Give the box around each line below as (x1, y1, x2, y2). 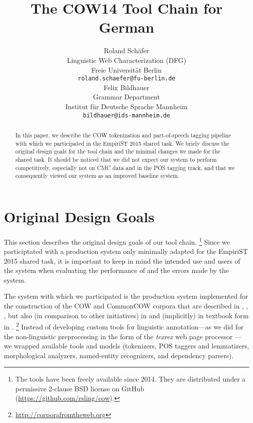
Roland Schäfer (104, 45, 149, 56)
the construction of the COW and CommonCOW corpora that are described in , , (4, 301, 248, 311)
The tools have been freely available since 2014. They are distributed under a (15, 374, 246, 384)
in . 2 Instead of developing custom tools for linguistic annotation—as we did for (4, 320, 244, 331)
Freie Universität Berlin (91, 64, 162, 75)
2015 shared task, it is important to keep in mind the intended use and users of (4, 255, 240, 266)
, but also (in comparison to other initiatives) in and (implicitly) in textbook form (4, 310, 249, 320)
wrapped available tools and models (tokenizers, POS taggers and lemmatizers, (14, 341, 249, 351)
